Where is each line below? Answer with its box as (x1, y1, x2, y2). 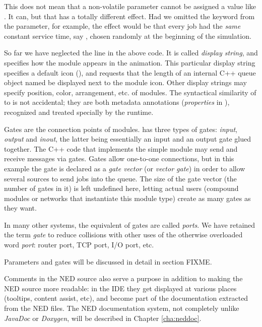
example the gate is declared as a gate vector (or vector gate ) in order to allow (4, 163, 245, 173)
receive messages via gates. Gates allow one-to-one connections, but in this (4, 153, 234, 164)
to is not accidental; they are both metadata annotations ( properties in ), (4, 97, 230, 107)
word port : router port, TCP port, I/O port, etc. (4, 239, 154, 250)
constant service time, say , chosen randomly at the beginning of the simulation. (4, 30, 251, 41)
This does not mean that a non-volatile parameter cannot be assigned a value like (4, 1, 256, 11)
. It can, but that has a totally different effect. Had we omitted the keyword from (4, 11, 255, 21)
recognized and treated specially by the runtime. (4, 106, 154, 117)
